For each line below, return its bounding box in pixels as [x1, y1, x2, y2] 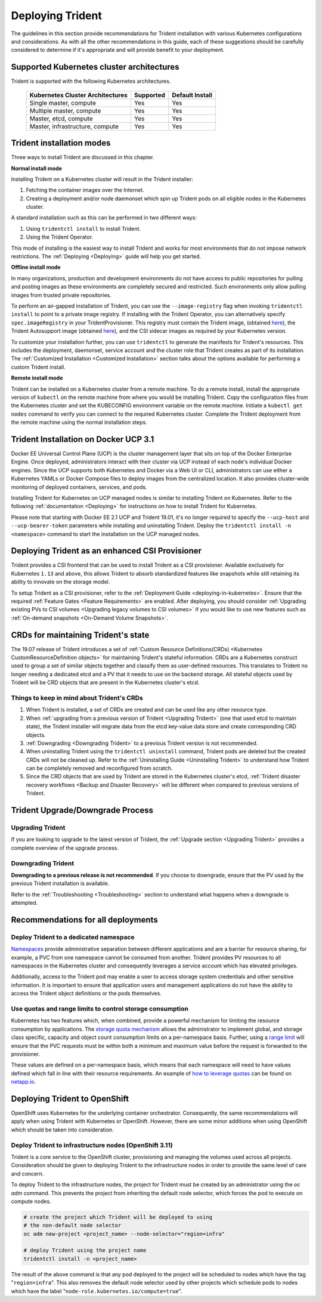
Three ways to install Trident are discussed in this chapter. [11, 154, 154, 161]
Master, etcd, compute [29, 114, 94, 122]
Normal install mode [11, 165, 63, 172]
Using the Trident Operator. [26, 233, 94, 241]
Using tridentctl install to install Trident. [26, 225, 141, 232]
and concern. [11, 1170, 44, 1177]
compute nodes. [11, 1198, 51, 1205]
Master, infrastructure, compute [29, 122, 119, 131]
